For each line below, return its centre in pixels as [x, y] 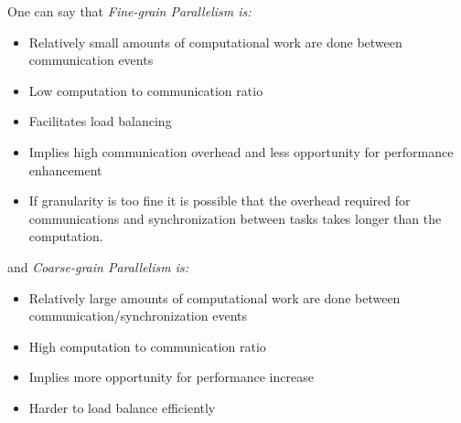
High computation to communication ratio [147, 346]
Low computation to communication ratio [146, 90]
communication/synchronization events [138, 316]
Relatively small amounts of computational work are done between [215, 42]
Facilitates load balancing [100, 121]
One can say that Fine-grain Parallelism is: [129, 11]
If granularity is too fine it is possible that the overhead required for [220, 201]
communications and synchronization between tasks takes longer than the [235, 218]
